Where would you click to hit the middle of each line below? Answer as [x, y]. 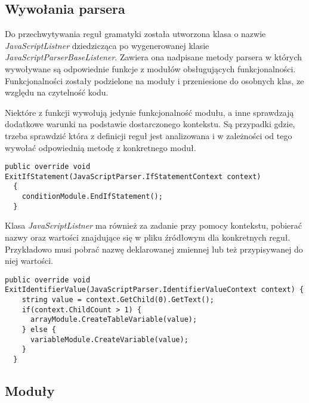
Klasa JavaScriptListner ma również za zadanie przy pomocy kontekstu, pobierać [154, 225]
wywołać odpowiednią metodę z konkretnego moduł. [101, 147]
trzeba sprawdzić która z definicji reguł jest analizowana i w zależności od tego [149, 135]
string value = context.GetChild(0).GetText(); [118, 300]
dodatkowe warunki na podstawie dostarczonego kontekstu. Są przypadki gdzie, [150, 124]
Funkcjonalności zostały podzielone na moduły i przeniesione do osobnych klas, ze [154, 80]
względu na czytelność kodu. [57, 92]
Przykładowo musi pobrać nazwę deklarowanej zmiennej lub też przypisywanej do [154, 249]
